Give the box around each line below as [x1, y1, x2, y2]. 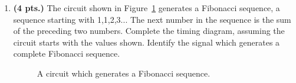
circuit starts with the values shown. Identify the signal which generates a [13, 36, 280, 48]
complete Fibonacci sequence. [13, 47, 120, 60]
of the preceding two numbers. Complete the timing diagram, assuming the [13, 25, 285, 37]
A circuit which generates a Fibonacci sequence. [37, 67, 211, 79]
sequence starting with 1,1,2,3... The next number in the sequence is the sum [13, 13, 291, 25]
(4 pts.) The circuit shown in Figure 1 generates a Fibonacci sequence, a [13, 2, 280, 13]
